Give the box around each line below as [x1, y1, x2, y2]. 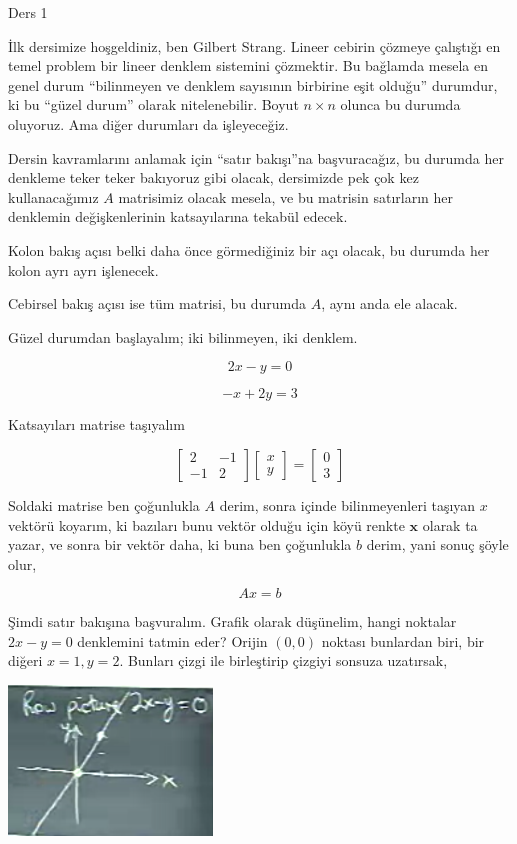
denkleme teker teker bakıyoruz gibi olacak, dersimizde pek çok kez [8, 167, 419, 188]
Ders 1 [8, 2, 48, 22]
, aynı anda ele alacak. [321, 293, 458, 314]
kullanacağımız [8, 186, 99, 207]
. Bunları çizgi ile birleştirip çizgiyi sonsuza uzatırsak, [119, 650, 448, 671]
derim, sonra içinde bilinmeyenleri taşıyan [219, 494, 476, 515]
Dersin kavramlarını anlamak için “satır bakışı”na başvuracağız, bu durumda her [8, 147, 504, 168]
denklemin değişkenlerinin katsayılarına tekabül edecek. [8, 206, 348, 227]
